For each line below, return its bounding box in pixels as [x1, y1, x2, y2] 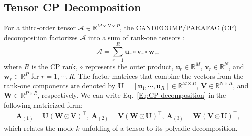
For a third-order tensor [4, 23, 76, 33]
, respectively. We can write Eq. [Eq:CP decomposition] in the [37, 90, 226, 100]
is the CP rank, [31, 61, 78, 71]
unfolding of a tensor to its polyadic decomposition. [82, 122, 238, 133]
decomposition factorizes [4, 32, 78, 42]
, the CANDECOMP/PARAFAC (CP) [120, 23, 237, 33]
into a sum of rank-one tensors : [88, 32, 184, 42]
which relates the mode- [4, 122, 76, 133]
